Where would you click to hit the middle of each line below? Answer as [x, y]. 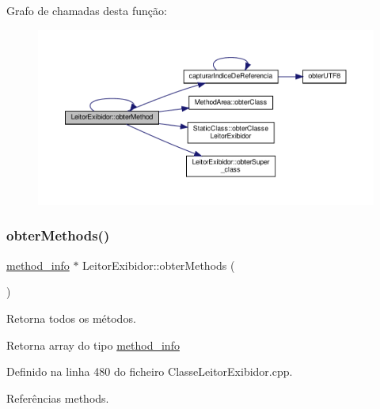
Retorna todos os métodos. [71, 318]
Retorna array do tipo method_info [93, 345]
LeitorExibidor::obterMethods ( [159, 265]
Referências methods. [58, 398]
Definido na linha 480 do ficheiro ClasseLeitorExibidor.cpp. [150, 371]
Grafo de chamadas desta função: [87, 10]
